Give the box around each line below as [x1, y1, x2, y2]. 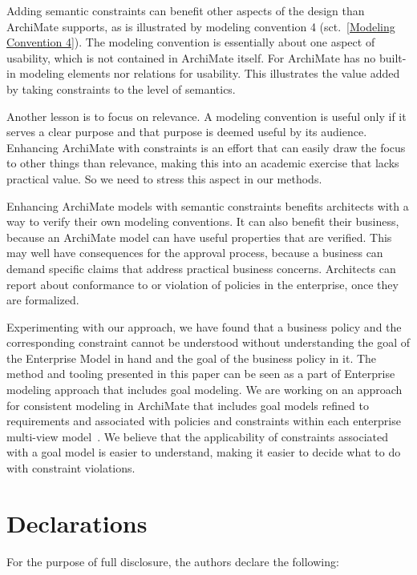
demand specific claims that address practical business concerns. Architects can [6, 259, 396, 276]
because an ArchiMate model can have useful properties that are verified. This [6, 228, 392, 245]
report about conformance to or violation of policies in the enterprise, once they [6, 275, 399, 292]
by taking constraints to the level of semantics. [6, 80, 236, 97]
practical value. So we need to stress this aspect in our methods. [6, 170, 322, 187]
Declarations [6, 506, 148, 539]
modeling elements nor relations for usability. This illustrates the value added [19, 65, 400, 82]
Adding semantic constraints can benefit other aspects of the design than [6, 2, 365, 18]
